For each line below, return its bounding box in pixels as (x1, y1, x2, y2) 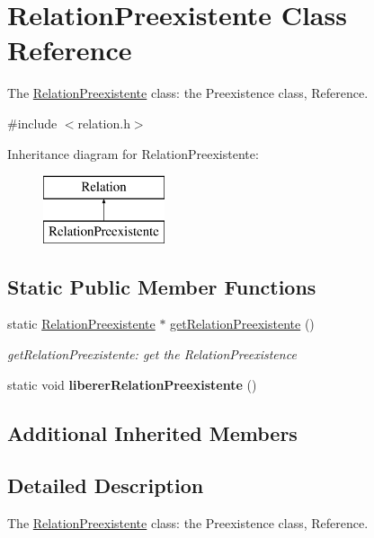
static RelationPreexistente (7, 314, 156, 333)
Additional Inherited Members (7, 419, 298, 446)
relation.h (77, 113, 130, 132)
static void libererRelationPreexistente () (7, 375, 257, 393)
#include (7, 113, 58, 132)
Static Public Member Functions (7, 272, 316, 300)
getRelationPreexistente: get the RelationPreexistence (7, 345, 297, 364)
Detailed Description (7, 472, 204, 499)
